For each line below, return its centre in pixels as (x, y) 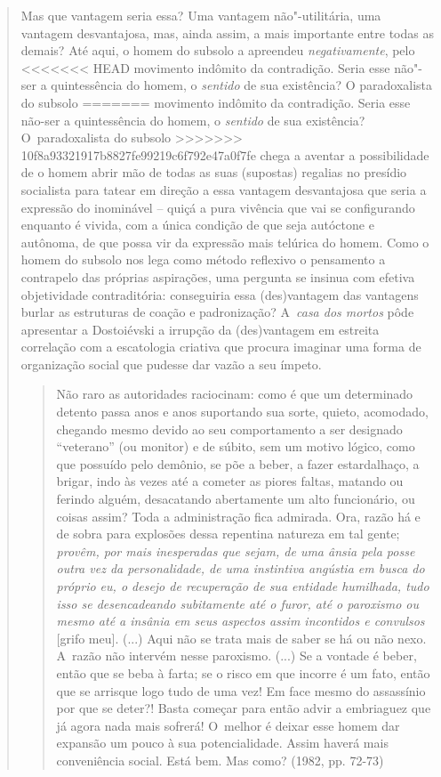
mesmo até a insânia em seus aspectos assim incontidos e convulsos (241, 621)
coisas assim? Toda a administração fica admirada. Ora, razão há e (238, 516)
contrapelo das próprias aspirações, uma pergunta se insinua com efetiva (218, 276)
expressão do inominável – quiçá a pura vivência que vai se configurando (218, 207)
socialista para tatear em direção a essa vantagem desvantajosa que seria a (224, 189)
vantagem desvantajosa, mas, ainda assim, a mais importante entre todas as (227, 32)
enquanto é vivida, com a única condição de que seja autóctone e (197, 225)
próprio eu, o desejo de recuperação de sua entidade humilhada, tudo (243, 586)
